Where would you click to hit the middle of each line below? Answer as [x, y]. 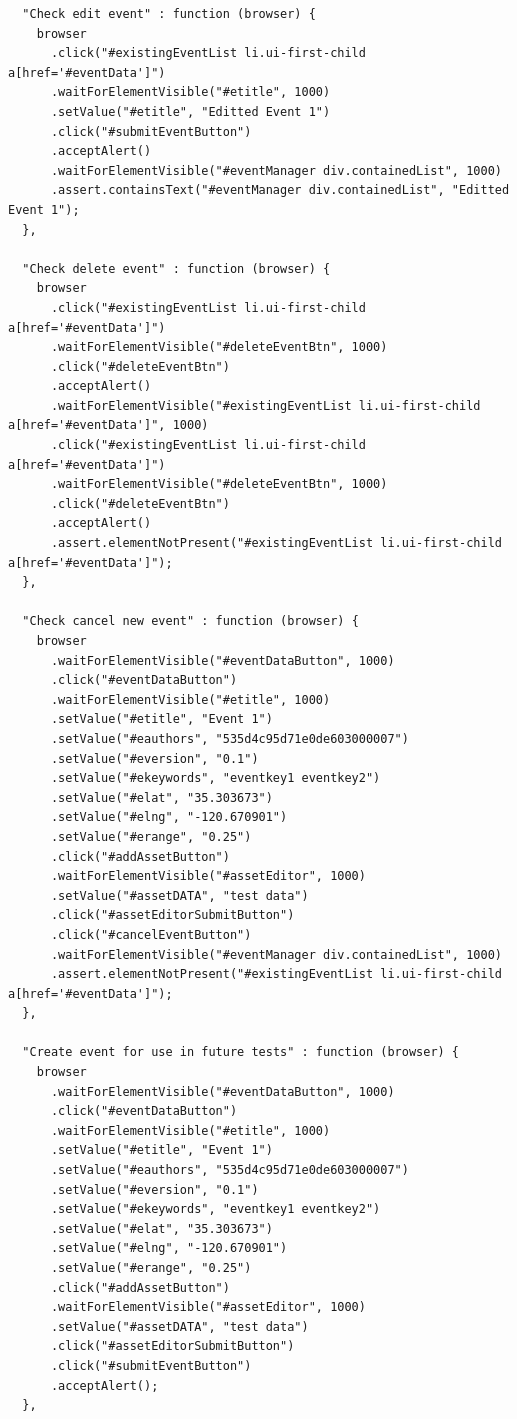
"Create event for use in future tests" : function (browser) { [241, 1052]
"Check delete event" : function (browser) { [176, 268]
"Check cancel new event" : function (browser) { [190, 621]
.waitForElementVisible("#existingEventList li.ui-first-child [265, 405]
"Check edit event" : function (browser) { [169, 14]
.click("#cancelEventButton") [151, 934]
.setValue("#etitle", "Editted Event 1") [190, 111]
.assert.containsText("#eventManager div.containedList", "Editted [280, 190]
